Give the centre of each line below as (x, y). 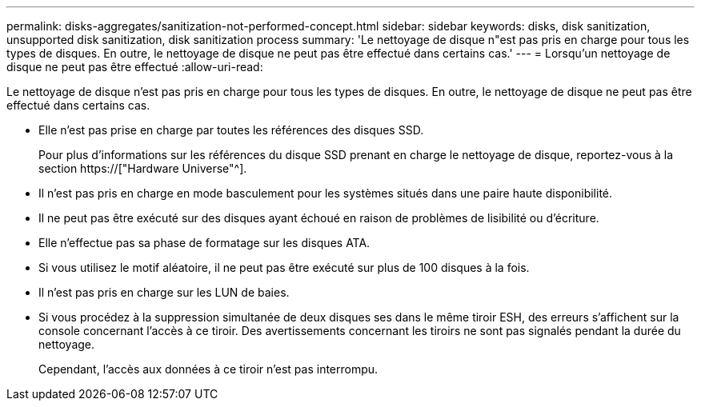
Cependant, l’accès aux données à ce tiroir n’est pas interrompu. (208, 369)
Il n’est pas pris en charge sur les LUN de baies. (164, 292)
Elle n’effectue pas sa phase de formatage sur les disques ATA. (204, 243)
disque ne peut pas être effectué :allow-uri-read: (135, 67)
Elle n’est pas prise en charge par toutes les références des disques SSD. (231, 130)
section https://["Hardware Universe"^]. (143, 168)
